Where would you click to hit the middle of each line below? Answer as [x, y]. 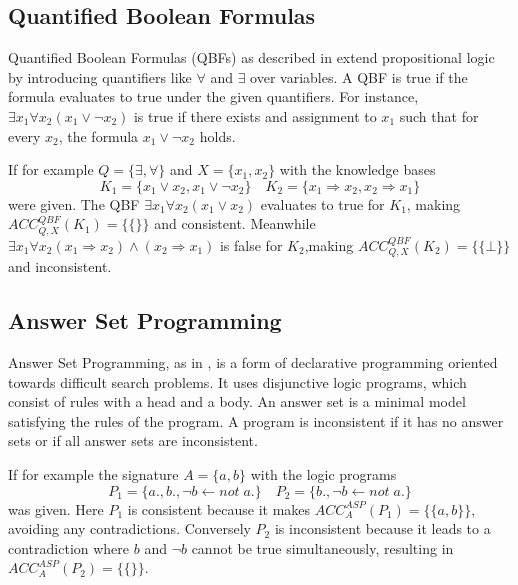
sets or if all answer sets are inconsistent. [133, 440]
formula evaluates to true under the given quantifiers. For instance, [213, 96]
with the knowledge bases [357, 169]
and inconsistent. [60, 266]
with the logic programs [323, 473]
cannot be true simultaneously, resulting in [322, 547]
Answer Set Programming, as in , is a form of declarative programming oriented [253, 362]
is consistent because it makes [219, 508]
